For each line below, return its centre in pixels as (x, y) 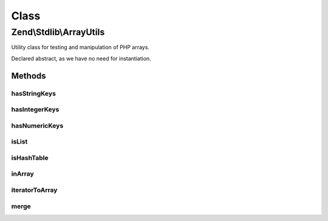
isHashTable (30, 157)
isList (19, 142)
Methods (29, 76)
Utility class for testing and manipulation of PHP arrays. (80, 47)
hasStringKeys (33, 93)
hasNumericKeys (37, 125)
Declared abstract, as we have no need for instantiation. (81, 58)
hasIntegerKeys (35, 110)
